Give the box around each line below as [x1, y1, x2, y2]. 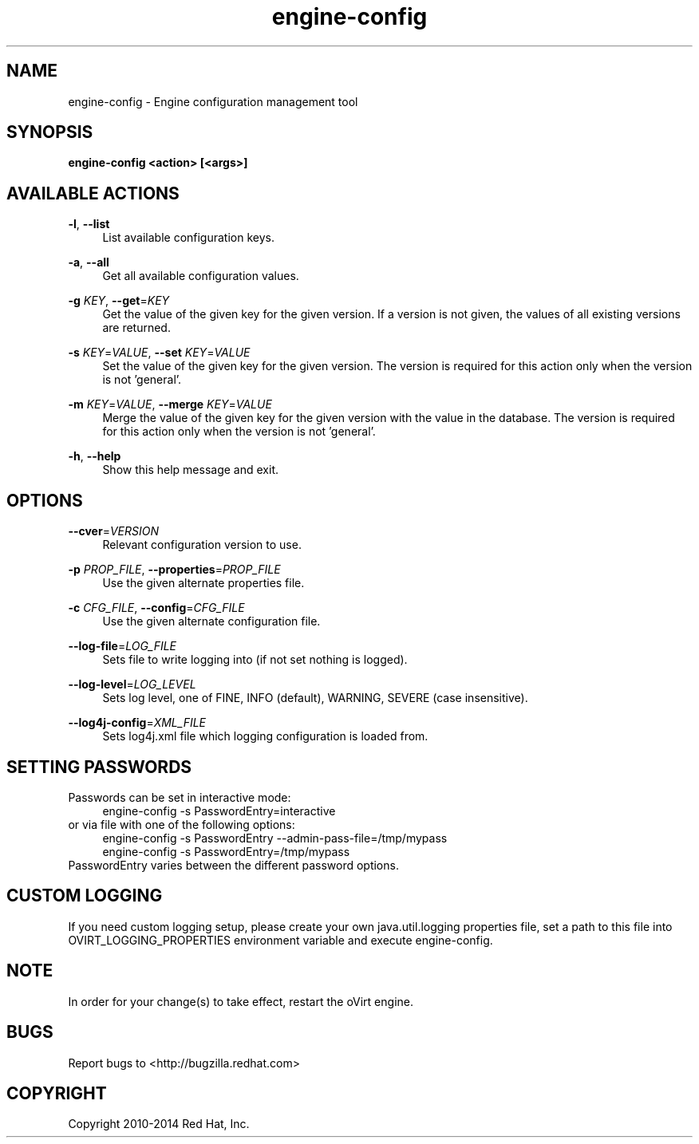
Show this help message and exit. [102, 463, 278, 477]
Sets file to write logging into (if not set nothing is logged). [102, 653, 408, 667]
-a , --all [68, 255, 109, 270]
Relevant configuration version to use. [102, 538, 302, 552]
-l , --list [68, 217, 110, 231]
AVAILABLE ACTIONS [6, 183, 180, 203]
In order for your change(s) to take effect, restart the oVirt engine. [68, 994, 413, 1008]
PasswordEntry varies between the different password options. [68, 858, 399, 872]
